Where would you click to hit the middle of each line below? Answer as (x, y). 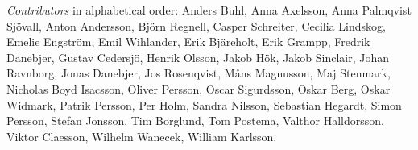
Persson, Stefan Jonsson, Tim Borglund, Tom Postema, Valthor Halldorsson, (195, 121)
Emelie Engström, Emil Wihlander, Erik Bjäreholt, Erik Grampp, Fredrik (188, 42)
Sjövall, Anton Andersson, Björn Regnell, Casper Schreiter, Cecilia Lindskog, (196, 25)
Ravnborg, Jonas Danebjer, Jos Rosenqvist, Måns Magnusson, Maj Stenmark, (199, 73)
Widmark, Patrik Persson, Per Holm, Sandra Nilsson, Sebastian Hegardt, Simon (204, 104)
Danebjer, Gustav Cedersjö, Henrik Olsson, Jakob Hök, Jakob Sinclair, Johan (198, 57)
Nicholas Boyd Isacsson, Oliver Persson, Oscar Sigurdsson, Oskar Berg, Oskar (199, 88)
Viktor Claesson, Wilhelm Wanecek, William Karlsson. (142, 136)
